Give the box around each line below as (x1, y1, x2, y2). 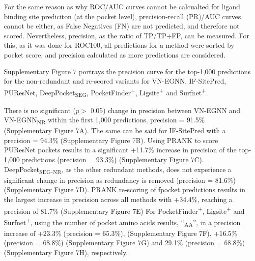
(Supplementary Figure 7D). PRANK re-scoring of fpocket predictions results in (4, 184, 245, 195)
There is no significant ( (4, 105, 76, 115)
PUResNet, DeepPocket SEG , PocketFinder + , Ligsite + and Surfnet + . (4, 86, 208, 99)
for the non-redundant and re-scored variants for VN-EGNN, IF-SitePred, (4, 76, 226, 86)
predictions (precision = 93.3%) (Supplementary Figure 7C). (22, 154, 204, 165)
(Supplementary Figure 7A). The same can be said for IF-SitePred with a (4, 125, 226, 136)
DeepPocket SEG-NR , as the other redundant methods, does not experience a (4, 164, 231, 175)
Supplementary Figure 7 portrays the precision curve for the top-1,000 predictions (4, 66, 251, 76)
